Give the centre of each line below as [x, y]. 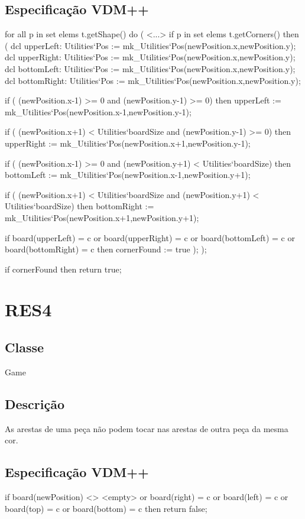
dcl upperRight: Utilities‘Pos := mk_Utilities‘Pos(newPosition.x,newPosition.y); [150, 57]
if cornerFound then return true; [63, 269]
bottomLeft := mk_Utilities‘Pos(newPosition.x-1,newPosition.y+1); [128, 175]
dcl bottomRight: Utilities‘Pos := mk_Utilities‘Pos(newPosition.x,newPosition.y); [153, 80]
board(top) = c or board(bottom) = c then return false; [106, 508]
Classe [25, 347]
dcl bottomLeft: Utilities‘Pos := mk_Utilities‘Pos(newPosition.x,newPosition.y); [150, 68]
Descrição [35, 403]
